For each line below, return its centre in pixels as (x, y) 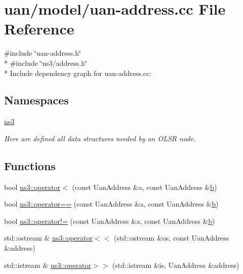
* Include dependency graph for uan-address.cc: (78, 73)
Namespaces (36, 100)
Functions (30, 165)
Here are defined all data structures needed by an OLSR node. (100, 138)
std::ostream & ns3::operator (48, 238)
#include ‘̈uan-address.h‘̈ (43, 53)
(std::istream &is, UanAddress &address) (176, 265)
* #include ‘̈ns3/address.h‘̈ (46, 63)
